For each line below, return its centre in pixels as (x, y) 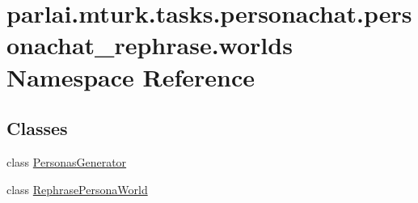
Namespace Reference (131, 76)
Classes (37, 128)
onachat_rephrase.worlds (150, 45)
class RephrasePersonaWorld (77, 189)
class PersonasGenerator (67, 161)
